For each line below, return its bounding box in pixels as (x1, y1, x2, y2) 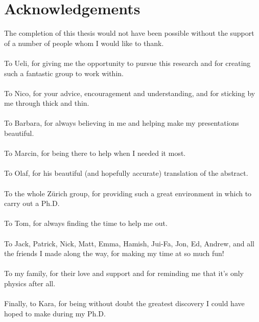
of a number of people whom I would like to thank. (4, 37, 164, 48)
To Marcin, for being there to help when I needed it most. (4, 148, 186, 158)
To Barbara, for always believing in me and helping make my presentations (4, 118, 239, 128)
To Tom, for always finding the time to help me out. (4, 218, 168, 228)
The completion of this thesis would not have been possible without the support (4, 28, 254, 38)
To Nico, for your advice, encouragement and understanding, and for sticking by (4, 87, 255, 98)
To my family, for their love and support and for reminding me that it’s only (4, 268, 244, 279)
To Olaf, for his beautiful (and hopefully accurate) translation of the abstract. (4, 168, 248, 178)
